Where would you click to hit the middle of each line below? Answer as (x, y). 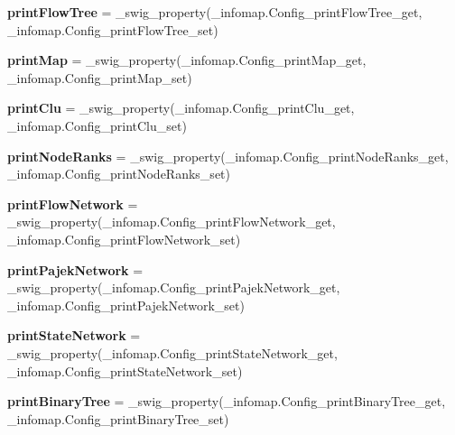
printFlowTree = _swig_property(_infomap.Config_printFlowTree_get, (215, 12)
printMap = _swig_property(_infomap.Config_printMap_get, (187, 60)
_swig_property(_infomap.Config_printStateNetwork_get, (172, 352)
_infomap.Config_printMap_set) (100, 77)
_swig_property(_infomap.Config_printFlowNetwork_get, (172, 222)
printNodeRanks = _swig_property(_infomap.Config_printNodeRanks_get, (228, 156)
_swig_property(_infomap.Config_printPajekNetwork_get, (174, 287)
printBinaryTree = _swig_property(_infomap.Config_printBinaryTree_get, (227, 401)
